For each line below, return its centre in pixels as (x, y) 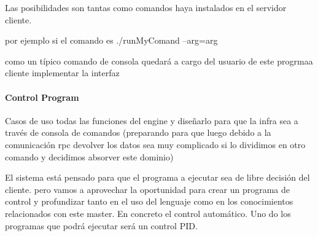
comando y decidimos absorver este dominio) (89, 156)
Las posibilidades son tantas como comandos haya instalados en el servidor (146, 7)
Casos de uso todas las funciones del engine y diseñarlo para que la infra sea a (152, 120)
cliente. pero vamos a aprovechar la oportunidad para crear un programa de (148, 189)
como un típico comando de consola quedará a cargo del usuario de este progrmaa (159, 61)
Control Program (42, 97)
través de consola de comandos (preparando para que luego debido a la (138, 132)
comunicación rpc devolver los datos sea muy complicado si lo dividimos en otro (155, 144)
